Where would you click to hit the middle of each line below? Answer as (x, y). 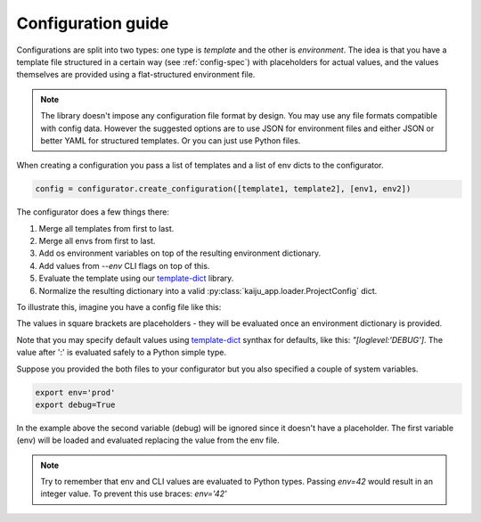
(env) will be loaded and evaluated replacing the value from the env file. (148, 440)
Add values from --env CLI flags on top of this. (124, 265)
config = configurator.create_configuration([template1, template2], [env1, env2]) (223, 189)
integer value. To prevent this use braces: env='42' (134, 493)
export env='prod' (75, 392)
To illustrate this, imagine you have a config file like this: (119, 306)
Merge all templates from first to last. (106, 228)
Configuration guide (93, 23)
